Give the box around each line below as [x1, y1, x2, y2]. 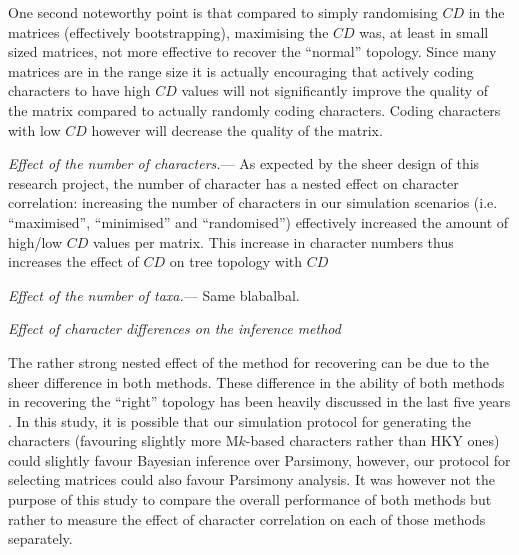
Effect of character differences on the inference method [8, 318, 341, 339]
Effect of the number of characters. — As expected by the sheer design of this [8, 153, 480, 174]
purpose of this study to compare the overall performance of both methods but [8, 489, 492, 510]
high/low [8, 231, 63, 252]
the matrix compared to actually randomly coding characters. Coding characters [8, 99, 501, 120]
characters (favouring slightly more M [8, 430, 239, 451]
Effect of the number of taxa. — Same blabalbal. [8, 284, 300, 305]
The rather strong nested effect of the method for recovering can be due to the [8, 351, 490, 372]
